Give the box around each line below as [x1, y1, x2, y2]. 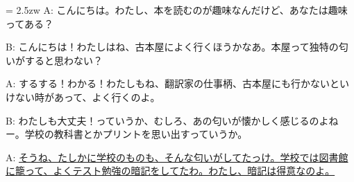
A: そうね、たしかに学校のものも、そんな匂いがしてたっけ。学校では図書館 [6, 149, 348, 164]
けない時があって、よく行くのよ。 [6, 89, 160, 104]
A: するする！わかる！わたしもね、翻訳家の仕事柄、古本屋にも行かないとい [6, 76, 350, 91]
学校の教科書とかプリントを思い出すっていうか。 [24, 127, 248, 141]
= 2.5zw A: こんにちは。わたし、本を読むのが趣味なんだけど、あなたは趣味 [6, 3, 348, 17]
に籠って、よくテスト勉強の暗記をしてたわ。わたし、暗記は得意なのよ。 [6, 163, 335, 178]
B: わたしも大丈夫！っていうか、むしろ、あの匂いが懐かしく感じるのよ [6, 113, 329, 127]
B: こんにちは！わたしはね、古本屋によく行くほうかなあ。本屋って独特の [6, 39, 339, 54]
